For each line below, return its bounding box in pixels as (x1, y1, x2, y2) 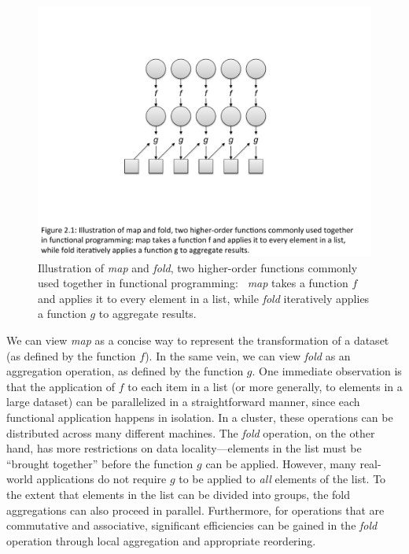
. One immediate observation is (252, 363, 402, 379)
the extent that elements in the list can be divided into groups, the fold (6, 486, 350, 502)
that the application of (6, 378, 116, 394)
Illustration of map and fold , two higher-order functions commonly (38, 259, 358, 275)
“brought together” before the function (6, 455, 193, 471)
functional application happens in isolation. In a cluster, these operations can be (6, 408, 393, 425)
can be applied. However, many (205, 455, 356, 471)
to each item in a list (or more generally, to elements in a (127, 378, 403, 394)
